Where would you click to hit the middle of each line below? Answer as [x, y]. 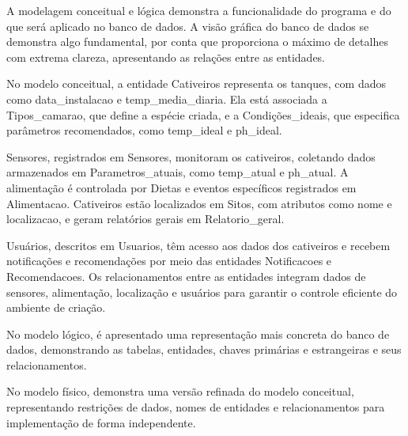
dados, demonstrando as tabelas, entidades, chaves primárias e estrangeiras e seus [204, 349]
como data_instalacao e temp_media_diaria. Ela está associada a [167, 99]
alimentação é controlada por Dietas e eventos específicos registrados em [181, 187]
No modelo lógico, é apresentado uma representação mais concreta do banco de [198, 334]
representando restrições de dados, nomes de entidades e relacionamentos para [196, 407]
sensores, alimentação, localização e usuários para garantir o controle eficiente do [202, 292]
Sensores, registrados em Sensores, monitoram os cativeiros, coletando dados [191, 156]
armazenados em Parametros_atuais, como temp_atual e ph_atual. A [178, 172]
